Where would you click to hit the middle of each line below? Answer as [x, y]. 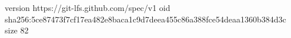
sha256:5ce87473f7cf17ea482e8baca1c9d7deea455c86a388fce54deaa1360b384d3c [145, 19]
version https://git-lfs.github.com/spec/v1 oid [88, 7]
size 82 [17, 30]
